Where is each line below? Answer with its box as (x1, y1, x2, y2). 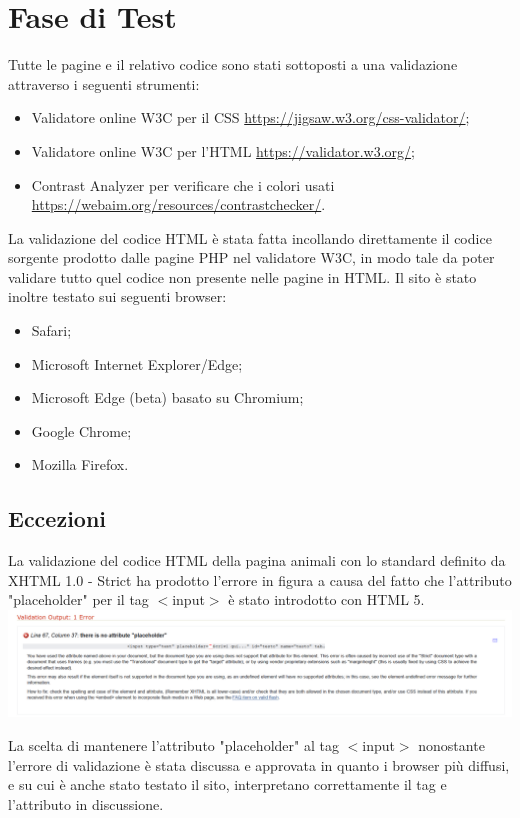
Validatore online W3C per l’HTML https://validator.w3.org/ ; (31, 140, 415, 161)
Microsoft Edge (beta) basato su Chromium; (31, 387, 304, 408)
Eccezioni (8, 503, 107, 534)
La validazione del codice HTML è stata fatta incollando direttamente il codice (8, 227, 492, 248)
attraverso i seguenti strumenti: (8, 73, 200, 94)
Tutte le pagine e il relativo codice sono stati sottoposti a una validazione (8, 54, 458, 75)
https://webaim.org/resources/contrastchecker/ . (31, 194, 326, 215)
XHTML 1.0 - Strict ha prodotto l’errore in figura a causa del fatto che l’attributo (8, 569, 512, 590)
